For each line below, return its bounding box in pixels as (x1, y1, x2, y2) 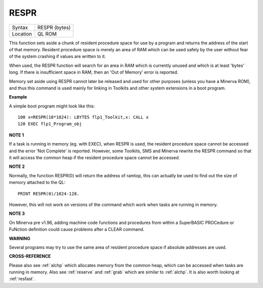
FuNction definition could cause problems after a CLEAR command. (9, 226, 145, 232)
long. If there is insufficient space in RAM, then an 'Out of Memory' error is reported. (9, 69, 179, 75)
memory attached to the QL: (9, 180, 66, 185)
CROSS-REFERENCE (9, 253, 51, 259)
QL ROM (37, 30, 57, 37)
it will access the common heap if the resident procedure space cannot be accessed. (9, 155, 180, 161)
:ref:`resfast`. (9, 276, 35, 282)
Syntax (12, 24, 28, 31)
